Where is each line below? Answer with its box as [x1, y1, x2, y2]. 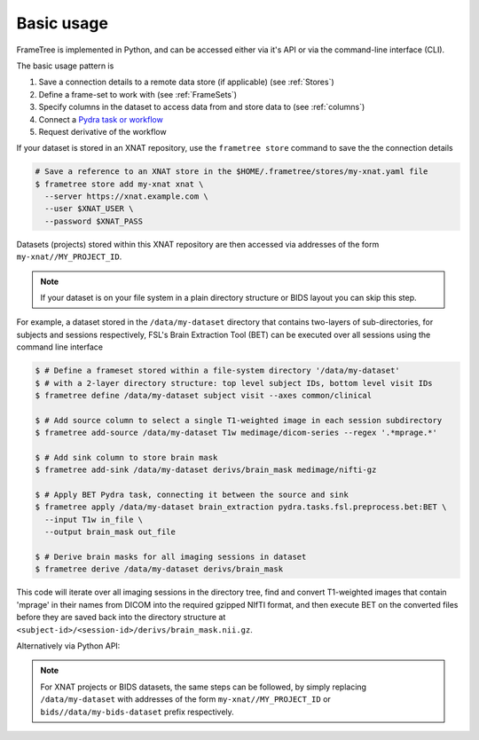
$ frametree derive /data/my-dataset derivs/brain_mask [35, 564, 284, 574]
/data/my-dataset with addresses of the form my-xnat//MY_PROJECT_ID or [40, 694, 332, 705]
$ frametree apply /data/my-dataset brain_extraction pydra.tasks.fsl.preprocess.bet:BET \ [35, 502, 447, 512]
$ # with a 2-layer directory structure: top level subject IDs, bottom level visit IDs [35, 378, 434, 388]
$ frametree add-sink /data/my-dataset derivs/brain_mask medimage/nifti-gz [35, 465, 377, 475]
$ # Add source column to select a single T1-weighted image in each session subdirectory [35, 415, 443, 425]
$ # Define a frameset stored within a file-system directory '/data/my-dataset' [35, 366, 401, 376]
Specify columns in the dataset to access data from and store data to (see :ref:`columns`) [38, 102, 365, 113]
